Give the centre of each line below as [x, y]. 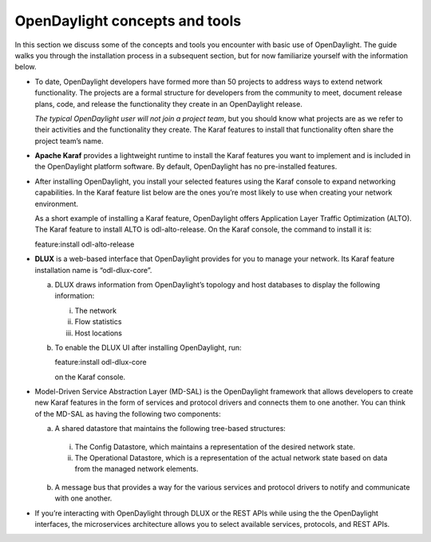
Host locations [99, 333]
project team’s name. [69, 140]
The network [96, 311]
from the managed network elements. [136, 469]
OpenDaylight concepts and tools [128, 21]
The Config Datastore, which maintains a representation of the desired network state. [215, 446]
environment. [57, 204]
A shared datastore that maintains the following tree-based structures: [170, 429]
